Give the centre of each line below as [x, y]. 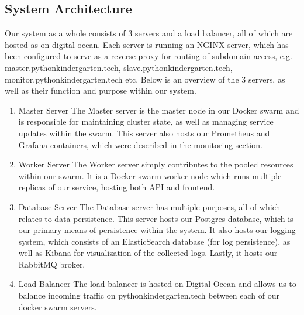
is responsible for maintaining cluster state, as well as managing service [146, 121]
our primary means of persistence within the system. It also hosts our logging [157, 230]
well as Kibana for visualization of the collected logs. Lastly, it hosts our [148, 253]
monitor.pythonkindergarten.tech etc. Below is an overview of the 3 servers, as [145, 79]
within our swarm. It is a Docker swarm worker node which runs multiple [150, 175]
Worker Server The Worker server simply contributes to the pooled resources [156, 164]
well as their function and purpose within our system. [101, 90]
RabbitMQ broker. [52, 264]
